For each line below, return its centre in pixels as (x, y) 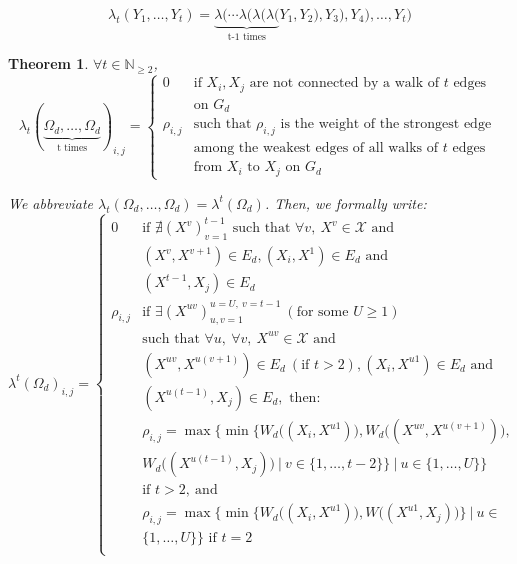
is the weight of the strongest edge (386, 124)
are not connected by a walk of (344, 83)
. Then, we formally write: (345, 202)
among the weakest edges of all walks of (316, 148)
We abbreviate (51, 202)
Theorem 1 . (48, 63)
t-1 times (246, 36)
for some (322, 311)
